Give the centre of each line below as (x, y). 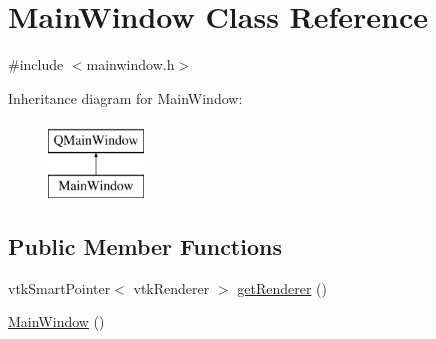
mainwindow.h (130, 64)
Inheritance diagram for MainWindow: (125, 97)
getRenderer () (282, 287)
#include (36, 64)
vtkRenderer (171, 287)
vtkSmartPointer (59, 287)
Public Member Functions (145, 245)
